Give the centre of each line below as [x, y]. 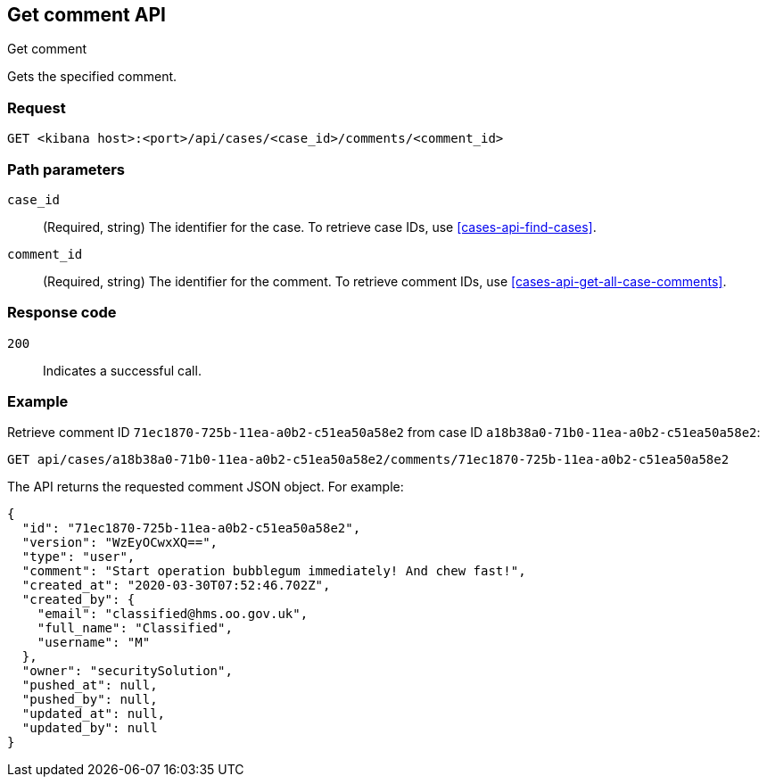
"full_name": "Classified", [135, 628]
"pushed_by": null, [90, 700]
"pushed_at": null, [90, 685]
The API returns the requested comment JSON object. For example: [206, 487]
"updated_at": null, [94, 714]
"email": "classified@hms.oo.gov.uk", [173, 614]
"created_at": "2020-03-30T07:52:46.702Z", [176, 586]
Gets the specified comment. [92, 77]
